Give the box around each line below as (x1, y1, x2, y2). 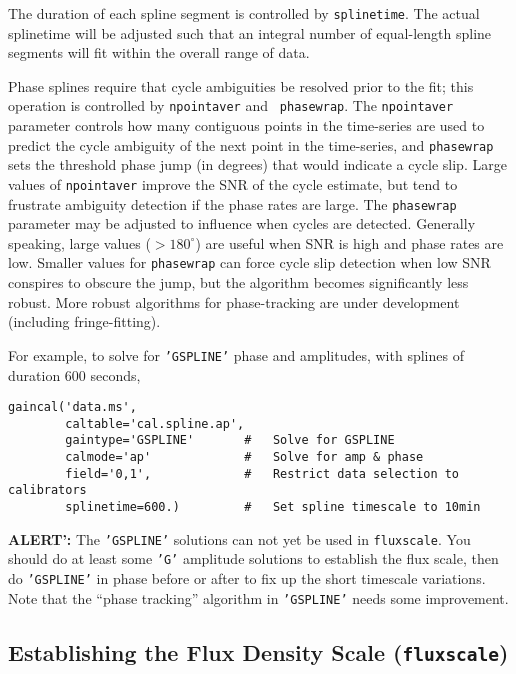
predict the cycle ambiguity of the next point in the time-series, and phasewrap (8, 134, 494, 155)
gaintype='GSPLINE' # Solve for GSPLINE (65, 433, 395, 448)
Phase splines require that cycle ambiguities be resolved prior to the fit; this (8, 75, 474, 96)
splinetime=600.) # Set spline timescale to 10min (65, 500, 481, 515)
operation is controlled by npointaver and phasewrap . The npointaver (8, 95, 454, 116)
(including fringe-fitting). (8, 311, 161, 332)
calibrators (8, 483, 87, 498)
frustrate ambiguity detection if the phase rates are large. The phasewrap (8, 193, 457, 214)
